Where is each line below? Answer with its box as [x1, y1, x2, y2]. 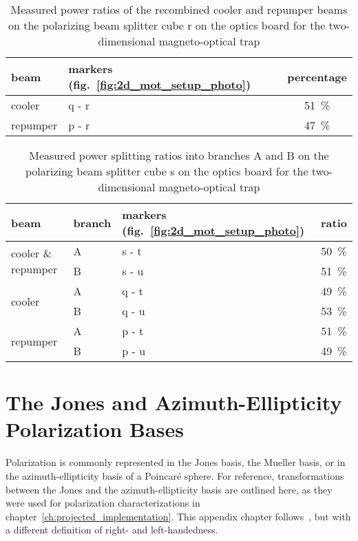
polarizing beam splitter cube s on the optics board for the [25, 163, 308, 179]
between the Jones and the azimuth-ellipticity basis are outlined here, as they [6, 482, 333, 496]
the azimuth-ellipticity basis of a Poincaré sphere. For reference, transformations [6, 468, 344, 482]
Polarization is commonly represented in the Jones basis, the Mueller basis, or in [6, 455, 346, 469]
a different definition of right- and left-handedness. [6, 522, 218, 537]
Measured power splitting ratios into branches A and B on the [29, 147, 329, 163]
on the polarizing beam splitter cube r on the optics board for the [8, 17, 326, 33]
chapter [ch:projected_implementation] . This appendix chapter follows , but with [6, 509, 351, 523]
